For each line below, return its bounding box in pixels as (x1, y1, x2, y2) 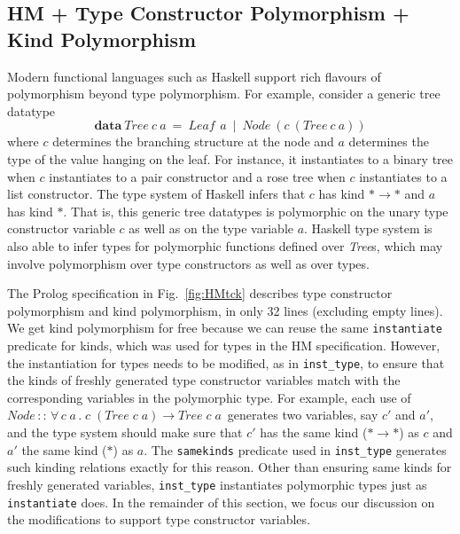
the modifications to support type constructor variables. (7, 510, 310, 529)
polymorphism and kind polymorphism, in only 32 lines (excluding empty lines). (7, 301, 443, 319)
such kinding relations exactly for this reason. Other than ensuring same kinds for (7, 458, 452, 476)
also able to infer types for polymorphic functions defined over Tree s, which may (7, 236, 443, 255)
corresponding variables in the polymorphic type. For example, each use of (7, 388, 411, 406)
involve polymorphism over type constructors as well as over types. (7, 254, 370, 272)
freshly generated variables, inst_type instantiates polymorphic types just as (7, 475, 427, 493)
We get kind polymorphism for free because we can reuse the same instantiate (7, 318, 442, 337)
